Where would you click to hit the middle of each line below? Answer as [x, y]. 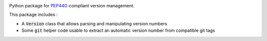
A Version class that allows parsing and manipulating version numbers [94, 23]
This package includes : [33, 15]
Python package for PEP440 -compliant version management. [72, 6]
